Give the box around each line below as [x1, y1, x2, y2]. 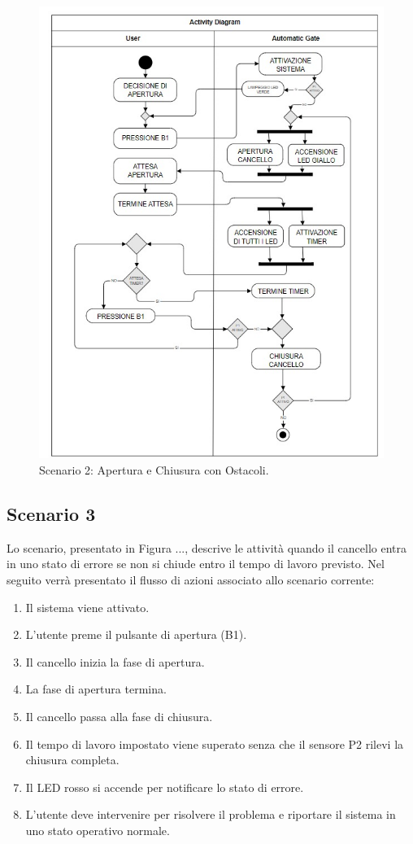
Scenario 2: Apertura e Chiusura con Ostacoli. [39, 461, 269, 479]
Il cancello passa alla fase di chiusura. [25, 708, 213, 724]
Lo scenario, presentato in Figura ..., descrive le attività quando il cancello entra [7, 539, 406, 556]
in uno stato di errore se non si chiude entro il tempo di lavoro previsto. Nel [7, 555, 385, 572]
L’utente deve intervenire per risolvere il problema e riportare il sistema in [25, 806, 396, 823]
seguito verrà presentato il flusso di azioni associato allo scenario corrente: [7, 571, 375, 588]
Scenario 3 [7, 501, 96, 527]
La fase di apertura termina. [25, 680, 167, 698]
